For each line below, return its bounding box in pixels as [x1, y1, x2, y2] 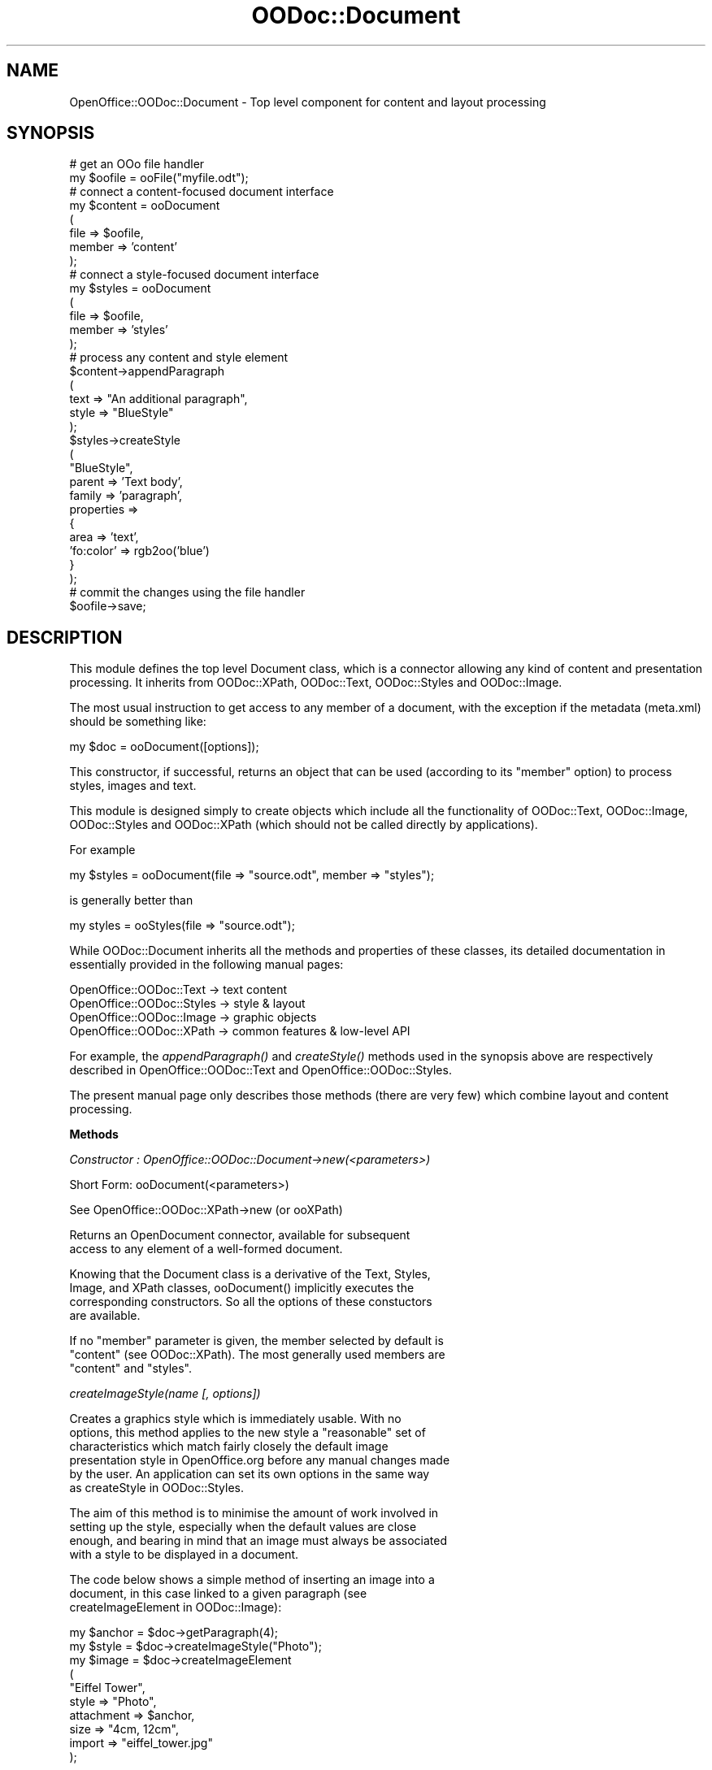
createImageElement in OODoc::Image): [69, 1600, 282, 1615]
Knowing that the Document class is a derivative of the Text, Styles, [69, 1267, 431, 1282]
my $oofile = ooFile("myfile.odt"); [69, 171, 249, 185]
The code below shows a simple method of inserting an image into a [69, 1573, 435, 1587]
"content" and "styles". [69, 1361, 192, 1376]
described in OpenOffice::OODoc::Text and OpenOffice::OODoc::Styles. [69, 1063, 452, 1078]
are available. [69, 1308, 141, 1323]
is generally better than [69, 893, 193, 908]
